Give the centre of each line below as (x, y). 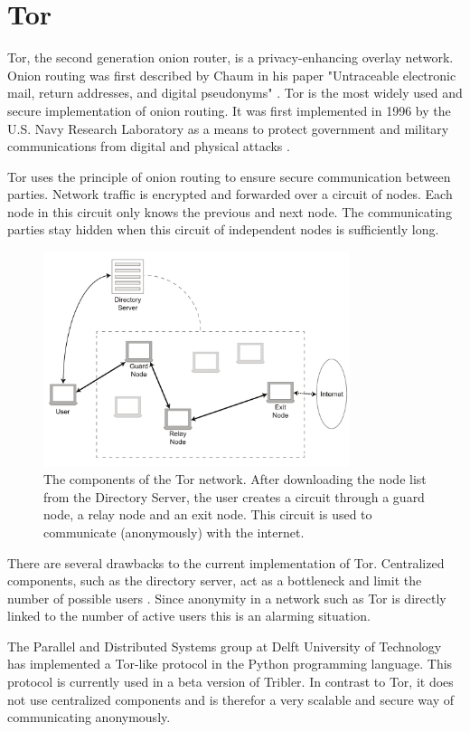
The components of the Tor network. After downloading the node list (235, 479)
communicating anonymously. (89, 717)
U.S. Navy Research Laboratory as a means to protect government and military (228, 128)
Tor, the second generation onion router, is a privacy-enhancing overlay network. (230, 57)
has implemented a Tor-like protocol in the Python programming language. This (230, 664)
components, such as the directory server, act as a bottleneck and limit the (215, 580)
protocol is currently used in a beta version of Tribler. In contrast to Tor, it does (230, 682)
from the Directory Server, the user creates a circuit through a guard (234, 496)
